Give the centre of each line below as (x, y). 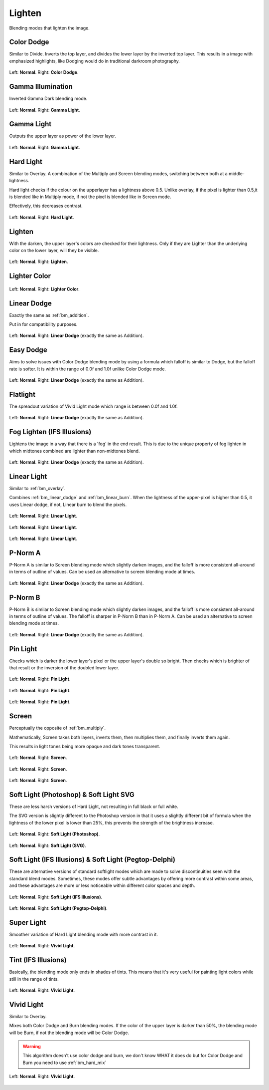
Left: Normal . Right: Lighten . (39, 262)
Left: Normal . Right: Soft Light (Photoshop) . (55, 834)
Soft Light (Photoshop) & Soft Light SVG (72, 794)
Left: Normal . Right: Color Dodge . (44, 72)
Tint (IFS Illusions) (38, 960)
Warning (32, 1047)
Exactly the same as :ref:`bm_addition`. (49, 315)
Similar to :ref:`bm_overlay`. (37, 489)
